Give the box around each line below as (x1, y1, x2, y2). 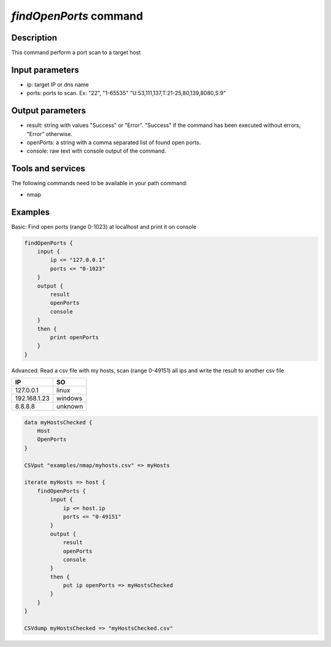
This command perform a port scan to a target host (11, 49, 141, 56)
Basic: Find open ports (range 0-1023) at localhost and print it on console (11, 223, 197, 230)
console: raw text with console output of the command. (26, 147, 167, 155)
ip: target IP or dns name (26, 80, 89, 88)
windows (56, 394, 83, 403)
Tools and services (11, 163, 86, 174)
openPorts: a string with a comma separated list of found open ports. (26, 139, 201, 147)
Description (11, 33, 58, 43)
